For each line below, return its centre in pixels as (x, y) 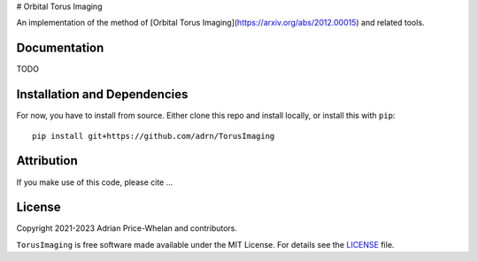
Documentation (60, 48)
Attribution (47, 161)
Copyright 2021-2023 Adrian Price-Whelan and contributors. (127, 228)
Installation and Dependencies (102, 94)
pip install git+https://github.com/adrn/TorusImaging (154, 136)
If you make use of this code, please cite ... (95, 182)
